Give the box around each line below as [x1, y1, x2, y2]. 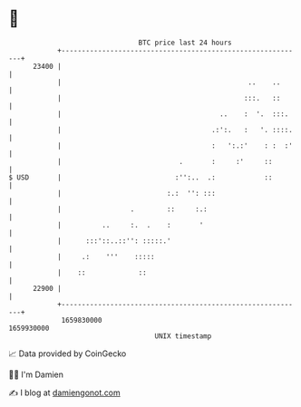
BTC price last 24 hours [138, 38, 232, 47]
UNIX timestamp [154, 331, 212, 341]
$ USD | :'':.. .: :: [8, 172, 273, 182]
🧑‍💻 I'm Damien [8, 369, 64, 380]
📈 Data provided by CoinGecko [8, 348, 127, 359]
